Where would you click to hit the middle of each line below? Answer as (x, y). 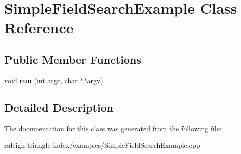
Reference (39, 28)
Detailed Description (59, 107)
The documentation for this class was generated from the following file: (113, 128)
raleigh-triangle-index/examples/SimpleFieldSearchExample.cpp (102, 145)
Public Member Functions (73, 59)
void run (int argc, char (41, 80)
